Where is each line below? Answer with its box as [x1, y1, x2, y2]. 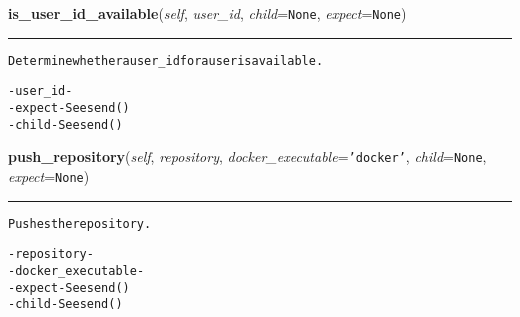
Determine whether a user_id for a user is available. [8, 53, 324, 68]
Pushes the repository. [8, 216, 152, 231]
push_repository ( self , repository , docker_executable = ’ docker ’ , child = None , [8, 146, 487, 167]
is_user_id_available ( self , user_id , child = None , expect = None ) [8, 3, 407, 23]
